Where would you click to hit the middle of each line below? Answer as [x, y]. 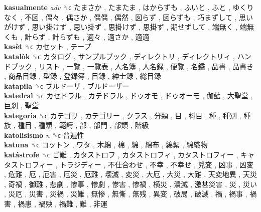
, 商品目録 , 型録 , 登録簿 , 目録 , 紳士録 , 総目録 [83, 76]
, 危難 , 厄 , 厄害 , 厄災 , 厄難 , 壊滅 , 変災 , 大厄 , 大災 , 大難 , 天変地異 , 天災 [130, 174]
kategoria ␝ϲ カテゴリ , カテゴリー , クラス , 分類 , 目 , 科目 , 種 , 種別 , [123, 115]
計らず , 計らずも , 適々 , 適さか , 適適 [87, 36]
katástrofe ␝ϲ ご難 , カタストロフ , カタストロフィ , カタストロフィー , [121, 154]
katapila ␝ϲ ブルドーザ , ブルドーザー [67, 85]
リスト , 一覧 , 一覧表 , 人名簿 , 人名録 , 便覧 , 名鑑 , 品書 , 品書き [146, 66]
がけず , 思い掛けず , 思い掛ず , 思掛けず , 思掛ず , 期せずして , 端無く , [121, 27]
